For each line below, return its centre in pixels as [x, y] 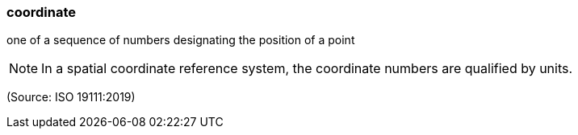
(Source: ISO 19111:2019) [71, 97]
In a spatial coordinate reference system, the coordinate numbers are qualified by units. [307, 69]
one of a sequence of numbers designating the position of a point [181, 40]
